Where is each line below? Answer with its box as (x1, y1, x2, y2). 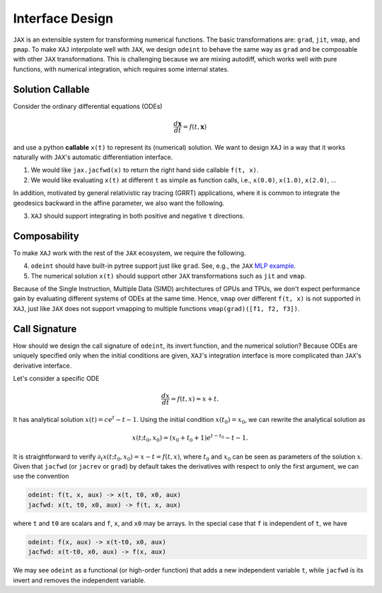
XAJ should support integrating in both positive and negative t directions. (30, 211, 245, 220)
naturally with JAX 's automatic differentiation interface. (13, 153, 173, 161)
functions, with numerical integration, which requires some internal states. (13, 64, 229, 74)
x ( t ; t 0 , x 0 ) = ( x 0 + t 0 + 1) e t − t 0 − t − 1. (132, 433, 248, 443)
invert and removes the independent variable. (13, 576, 146, 585)
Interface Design (13, 11, 113, 26)
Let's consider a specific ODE (13, 374, 100, 382)
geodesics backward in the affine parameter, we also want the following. (13, 199, 225, 207)
